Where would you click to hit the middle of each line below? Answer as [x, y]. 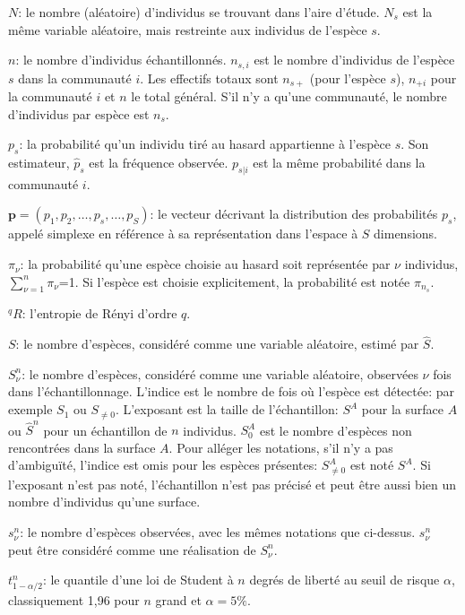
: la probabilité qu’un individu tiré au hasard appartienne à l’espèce [205, 144]
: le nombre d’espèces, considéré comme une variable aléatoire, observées [220, 373]
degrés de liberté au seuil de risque [344, 580]
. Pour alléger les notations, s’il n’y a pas [281, 447]
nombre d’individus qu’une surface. [104, 502]
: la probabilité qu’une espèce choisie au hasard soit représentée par [205, 264]
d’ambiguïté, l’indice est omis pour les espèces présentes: [163, 465]
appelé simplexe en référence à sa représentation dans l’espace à [183, 234]
